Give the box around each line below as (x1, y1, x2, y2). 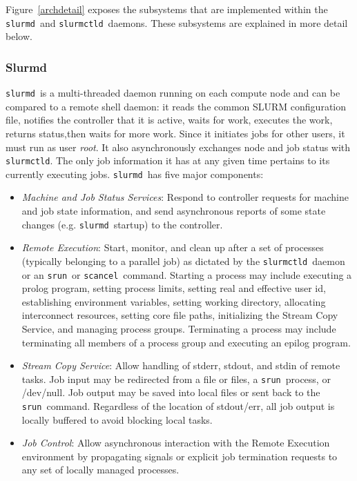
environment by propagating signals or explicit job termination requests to (21, 449, 338, 463)
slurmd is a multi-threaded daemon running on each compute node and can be (6, 86, 340, 100)
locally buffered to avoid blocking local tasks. (21, 412, 213, 426)
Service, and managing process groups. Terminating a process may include (21, 321, 336, 335)
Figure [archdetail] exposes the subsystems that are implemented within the (6, 2, 328, 16)
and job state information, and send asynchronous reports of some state (21, 204, 326, 217)
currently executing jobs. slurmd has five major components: (6, 166, 264, 181)
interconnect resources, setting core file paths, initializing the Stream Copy (21, 308, 338, 322)
